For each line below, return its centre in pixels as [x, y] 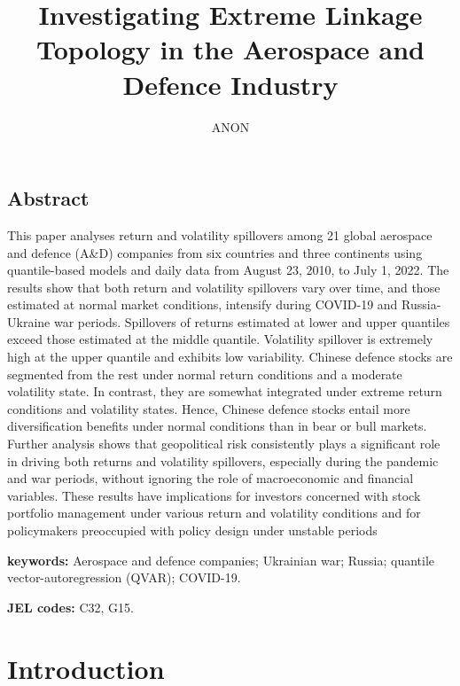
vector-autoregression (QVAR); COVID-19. [124, 577]
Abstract [48, 198]
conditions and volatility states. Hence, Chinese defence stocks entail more [209, 408]
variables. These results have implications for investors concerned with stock [214, 495]
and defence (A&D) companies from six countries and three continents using [215, 252]
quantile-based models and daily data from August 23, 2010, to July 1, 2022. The [228, 270]
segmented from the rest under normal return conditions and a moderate [205, 374]
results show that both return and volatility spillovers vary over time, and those [224, 287]
